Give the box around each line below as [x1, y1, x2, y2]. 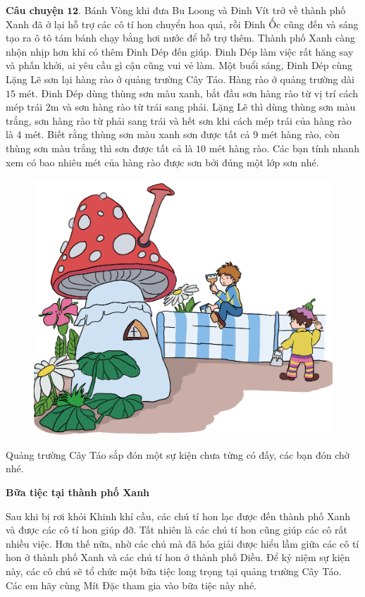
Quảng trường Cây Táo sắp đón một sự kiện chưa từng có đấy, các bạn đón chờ [6, 447, 349, 462]
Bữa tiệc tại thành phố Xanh [6, 485, 150, 500]
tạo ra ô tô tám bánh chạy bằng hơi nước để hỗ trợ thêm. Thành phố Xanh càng [6, 30, 355, 45]
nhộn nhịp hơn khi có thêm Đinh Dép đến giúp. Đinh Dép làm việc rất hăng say [6, 44, 354, 59]
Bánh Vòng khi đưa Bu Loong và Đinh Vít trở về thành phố [84, 3, 346, 17]
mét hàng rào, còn [261, 127, 340, 142]
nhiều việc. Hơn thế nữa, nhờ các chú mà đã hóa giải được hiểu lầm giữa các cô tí [6, 536, 359, 550]
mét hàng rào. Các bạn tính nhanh [209, 140, 359, 155]
